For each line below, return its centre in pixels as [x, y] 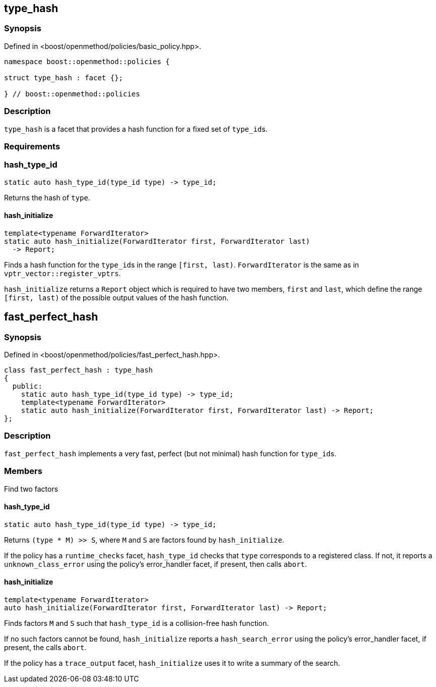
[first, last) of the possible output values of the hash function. [116, 297]
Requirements [32, 146]
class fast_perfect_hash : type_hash [79, 370]
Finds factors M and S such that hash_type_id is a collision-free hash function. [137, 623]
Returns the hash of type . [47, 197]
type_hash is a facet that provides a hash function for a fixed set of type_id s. [136, 129]
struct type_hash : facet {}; [64, 77]
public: [27, 386]
